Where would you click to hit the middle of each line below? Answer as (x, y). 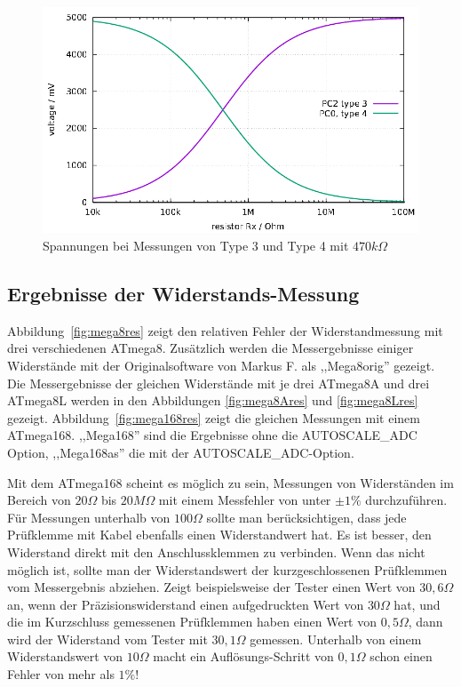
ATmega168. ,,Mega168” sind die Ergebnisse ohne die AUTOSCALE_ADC (212, 435)
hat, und (417, 604)
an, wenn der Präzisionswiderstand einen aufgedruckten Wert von (186, 604)
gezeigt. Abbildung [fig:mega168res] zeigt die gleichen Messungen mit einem (214, 417)
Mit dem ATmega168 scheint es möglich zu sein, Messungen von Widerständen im (230, 482)
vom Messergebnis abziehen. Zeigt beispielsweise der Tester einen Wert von (211, 587)
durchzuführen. (406, 500)
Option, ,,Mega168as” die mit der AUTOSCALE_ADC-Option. (181, 452)
